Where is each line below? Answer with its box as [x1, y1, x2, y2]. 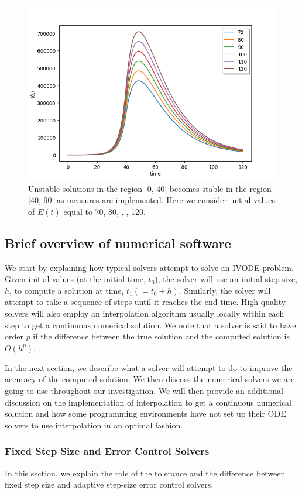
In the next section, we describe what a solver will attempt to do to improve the [5, 361, 293, 373]
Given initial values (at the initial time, [5, 273, 146, 285]
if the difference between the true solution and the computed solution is [33, 330, 290, 342]
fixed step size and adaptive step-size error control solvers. [5, 478, 214, 490]
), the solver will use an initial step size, [155, 273, 298, 285]
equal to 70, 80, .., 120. [63, 205, 146, 217]
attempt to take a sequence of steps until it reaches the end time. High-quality [5, 296, 286, 308]
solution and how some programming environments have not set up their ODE [5, 407, 286, 420]
